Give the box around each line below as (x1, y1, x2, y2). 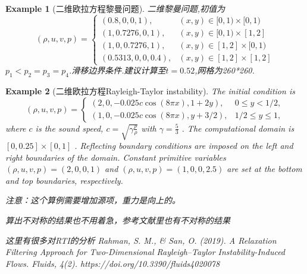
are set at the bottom (227, 163, 302, 175)
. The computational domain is (181, 122, 295, 134)
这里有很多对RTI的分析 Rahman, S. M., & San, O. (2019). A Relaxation (5, 234, 277, 246)
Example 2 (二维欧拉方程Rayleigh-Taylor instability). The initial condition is (5, 85, 295, 97)
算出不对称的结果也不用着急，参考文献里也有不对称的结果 (5, 214, 230, 227)
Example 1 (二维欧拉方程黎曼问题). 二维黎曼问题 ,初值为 (5, 2, 225, 14)
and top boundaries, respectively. (5, 174, 123, 186)
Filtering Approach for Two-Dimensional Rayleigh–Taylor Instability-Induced (5, 246, 286, 258)
